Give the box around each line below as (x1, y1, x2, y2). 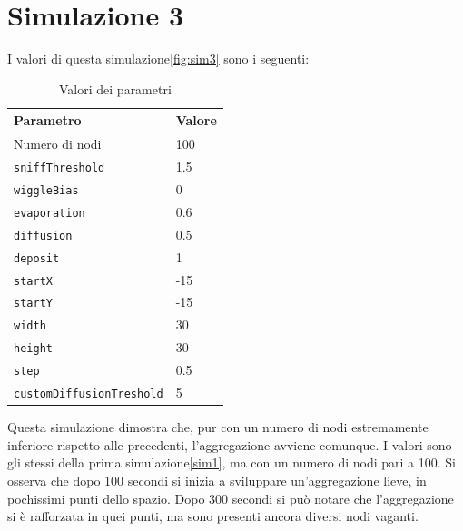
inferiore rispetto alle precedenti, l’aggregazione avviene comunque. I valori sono (7, 435, 452, 454)
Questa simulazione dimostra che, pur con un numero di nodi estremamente (7, 418, 429, 437)
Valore (175, 111, 217, 130)
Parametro (14, 111, 82, 130)
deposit (14, 251, 60, 265)
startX (14, 274, 53, 288)
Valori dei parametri (59, 79, 172, 98)
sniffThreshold (14, 162, 105, 174)
